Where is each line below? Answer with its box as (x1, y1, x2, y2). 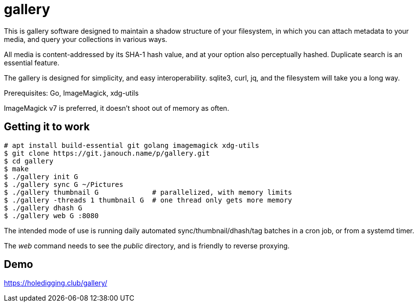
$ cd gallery (4, 157, 54, 165)
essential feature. (4, 58, 60, 67)
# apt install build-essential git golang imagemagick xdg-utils (4, 141, 259, 149)
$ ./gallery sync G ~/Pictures (4, 180, 124, 188)
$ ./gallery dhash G (4, 204, 83, 212)
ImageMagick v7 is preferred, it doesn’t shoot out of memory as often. (4, 103, 230, 112)
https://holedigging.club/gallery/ (4, 279, 107, 287)
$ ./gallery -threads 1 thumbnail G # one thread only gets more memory (4, 196, 293, 204)
